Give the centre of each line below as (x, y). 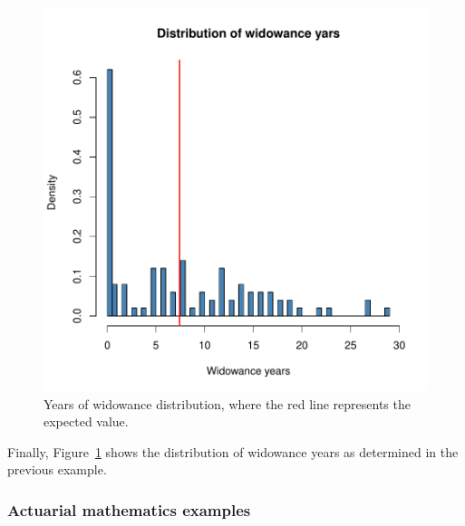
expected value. (86, 421)
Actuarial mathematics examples (129, 509)
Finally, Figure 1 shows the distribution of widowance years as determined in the (233, 451)
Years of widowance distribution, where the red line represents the (227, 403)
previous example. (57, 469)
